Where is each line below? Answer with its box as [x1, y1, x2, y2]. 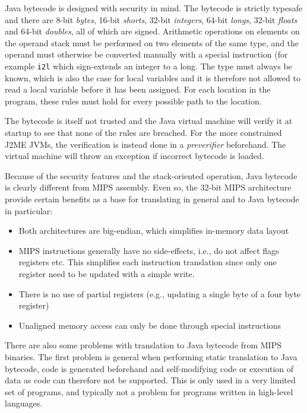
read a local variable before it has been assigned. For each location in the [5, 83, 271, 96]
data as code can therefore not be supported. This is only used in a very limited [5, 374, 296, 386]
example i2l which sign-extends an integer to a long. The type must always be [5, 59, 292, 72]
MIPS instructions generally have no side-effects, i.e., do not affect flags [18, 244, 279, 256]
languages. [5, 397, 43, 409]
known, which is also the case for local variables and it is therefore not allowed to [5, 71, 300, 84]
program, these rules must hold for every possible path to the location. [5, 94, 262, 107]
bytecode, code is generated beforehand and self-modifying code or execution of [5, 362, 294, 374]
